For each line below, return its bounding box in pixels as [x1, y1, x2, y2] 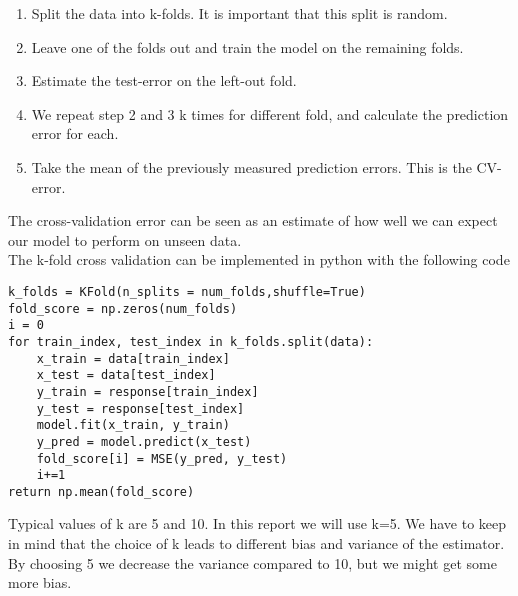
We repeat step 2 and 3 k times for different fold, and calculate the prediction [31, 103, 509, 124]
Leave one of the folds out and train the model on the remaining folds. [31, 36, 464, 57]
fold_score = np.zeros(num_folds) [8, 301, 238, 316]
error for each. [31, 123, 119, 144]
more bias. [8, 572, 72, 593]
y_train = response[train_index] [36, 384, 259, 399]
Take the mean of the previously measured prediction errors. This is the [31, 156, 472, 177]
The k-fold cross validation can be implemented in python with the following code [8, 249, 510, 270]
